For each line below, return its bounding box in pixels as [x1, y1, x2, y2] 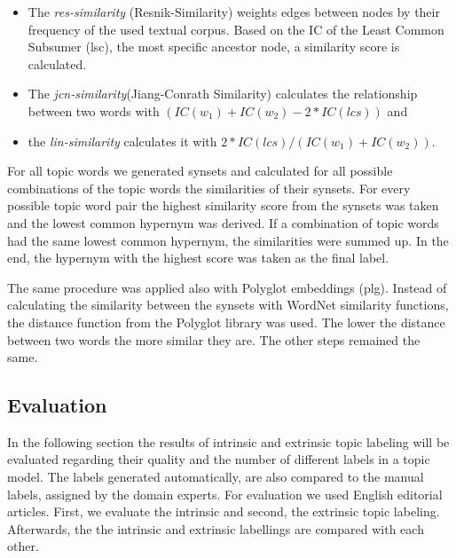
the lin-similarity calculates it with [28, 131, 217, 150]
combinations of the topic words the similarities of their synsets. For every [7, 178, 411, 197]
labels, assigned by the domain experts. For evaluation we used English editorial [7, 484, 443, 503]
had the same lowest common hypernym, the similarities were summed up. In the [7, 231, 449, 249]
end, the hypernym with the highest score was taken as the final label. [7, 248, 389, 267]
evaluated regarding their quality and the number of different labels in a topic [7, 450, 430, 468]
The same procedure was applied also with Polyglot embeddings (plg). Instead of [7, 278, 447, 296]
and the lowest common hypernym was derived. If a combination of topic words [7, 213, 439, 232]
